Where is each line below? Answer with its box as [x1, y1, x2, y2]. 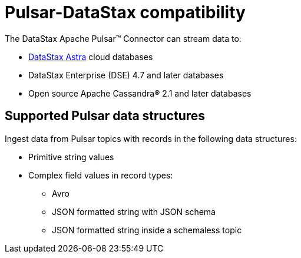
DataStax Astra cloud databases [28, 51, 153, 62]
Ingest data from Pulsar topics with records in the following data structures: [5, 133, 297, 144]
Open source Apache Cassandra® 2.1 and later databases [28, 88, 252, 98]
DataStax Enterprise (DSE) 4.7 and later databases [28, 70, 224, 80]
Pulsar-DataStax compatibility [5, 2, 246, 22]
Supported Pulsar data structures [5, 108, 206, 124]
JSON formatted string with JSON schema [52, 206, 216, 217]
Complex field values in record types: [28, 170, 173, 180]
